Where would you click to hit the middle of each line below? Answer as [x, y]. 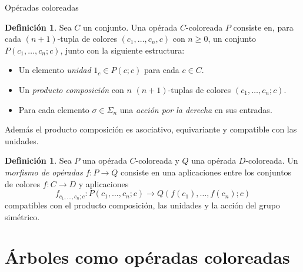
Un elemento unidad [55, 70]
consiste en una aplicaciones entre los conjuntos [206, 172]
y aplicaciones [104, 183]
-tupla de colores [87, 39]
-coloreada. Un [272, 160]
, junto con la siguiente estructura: [122, 50]
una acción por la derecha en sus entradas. [196, 109]
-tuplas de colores [199, 89]
